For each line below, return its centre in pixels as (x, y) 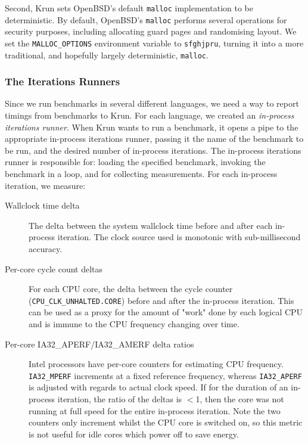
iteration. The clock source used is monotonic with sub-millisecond (179, 237)
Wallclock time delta (42, 205)
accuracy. (46, 248)
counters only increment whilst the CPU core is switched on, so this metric (166, 422)
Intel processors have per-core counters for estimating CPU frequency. (156, 364)
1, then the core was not (240, 399)
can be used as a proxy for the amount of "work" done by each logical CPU (166, 312)
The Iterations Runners (63, 81)
